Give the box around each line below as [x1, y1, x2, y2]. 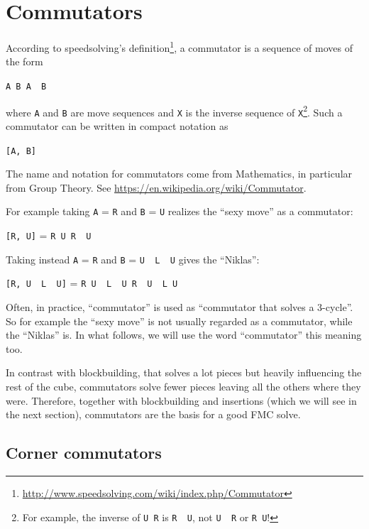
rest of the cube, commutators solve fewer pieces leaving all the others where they [6, 378, 361, 393]
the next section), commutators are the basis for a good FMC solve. [6, 407, 301, 422]
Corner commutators [6, 442, 162, 464]
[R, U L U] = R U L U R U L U [6, 276, 178, 290]
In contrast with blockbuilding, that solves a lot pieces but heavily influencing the [6, 365, 362, 380]
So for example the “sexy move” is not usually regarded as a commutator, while [6, 313, 353, 328]
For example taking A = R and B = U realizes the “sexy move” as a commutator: [6, 204, 353, 219]
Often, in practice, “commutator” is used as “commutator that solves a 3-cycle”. [6, 300, 353, 314]
